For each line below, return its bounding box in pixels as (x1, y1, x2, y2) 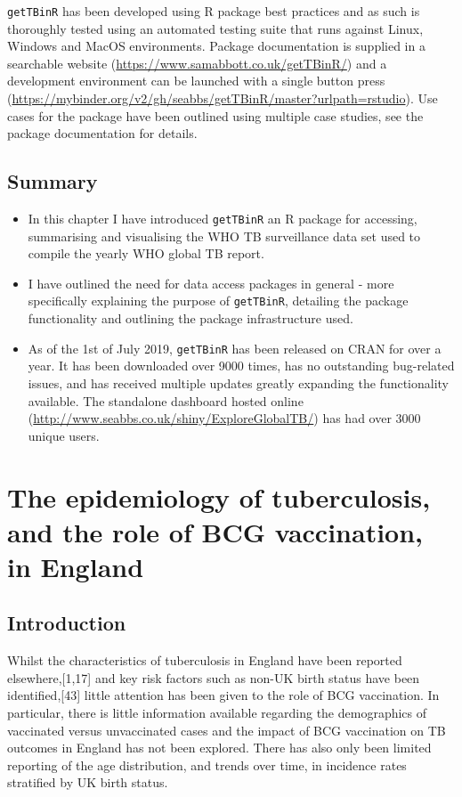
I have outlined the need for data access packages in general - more (28, 273, 394, 292)
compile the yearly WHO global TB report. (28, 244, 264, 263)
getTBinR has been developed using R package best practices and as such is (7, 2, 420, 20)
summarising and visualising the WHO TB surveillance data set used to (28, 226, 421, 245)
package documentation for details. (7, 124, 198, 142)
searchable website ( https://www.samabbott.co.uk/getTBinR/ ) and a (7, 53, 387, 72)
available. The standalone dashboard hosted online (28, 391, 304, 410)
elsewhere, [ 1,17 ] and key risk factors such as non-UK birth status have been (7, 668, 420, 687)
